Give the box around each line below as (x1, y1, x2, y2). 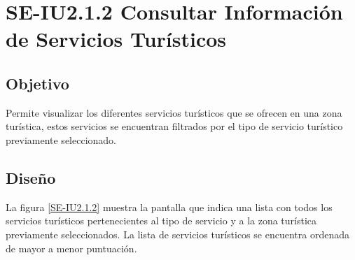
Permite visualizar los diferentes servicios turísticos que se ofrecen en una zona (6, 105, 342, 120)
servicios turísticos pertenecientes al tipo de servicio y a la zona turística (6, 213, 317, 228)
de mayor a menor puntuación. (6, 240, 137, 255)
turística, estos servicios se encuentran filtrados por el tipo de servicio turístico (6, 119, 343, 133)
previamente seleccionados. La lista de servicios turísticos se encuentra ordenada (6, 226, 349, 241)
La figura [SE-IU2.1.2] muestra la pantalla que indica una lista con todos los (6, 199, 333, 214)
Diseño (6, 166, 56, 188)
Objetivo (6, 72, 69, 94)
